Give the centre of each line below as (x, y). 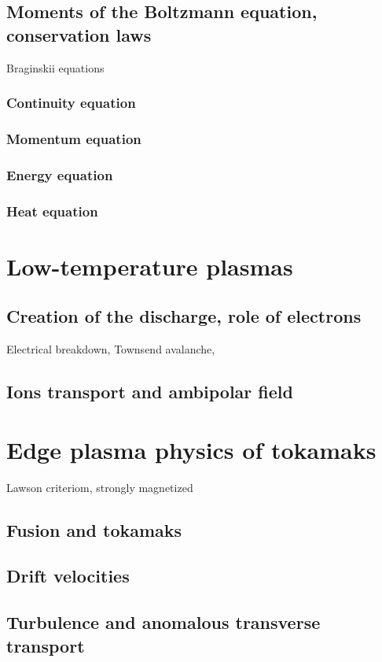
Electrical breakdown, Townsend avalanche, (111, 349)
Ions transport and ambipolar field (150, 392)
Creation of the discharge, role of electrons (184, 316)
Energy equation (60, 174)
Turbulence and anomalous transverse (163, 622)
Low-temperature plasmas (150, 266)
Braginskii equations (55, 67)
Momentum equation (74, 138)
